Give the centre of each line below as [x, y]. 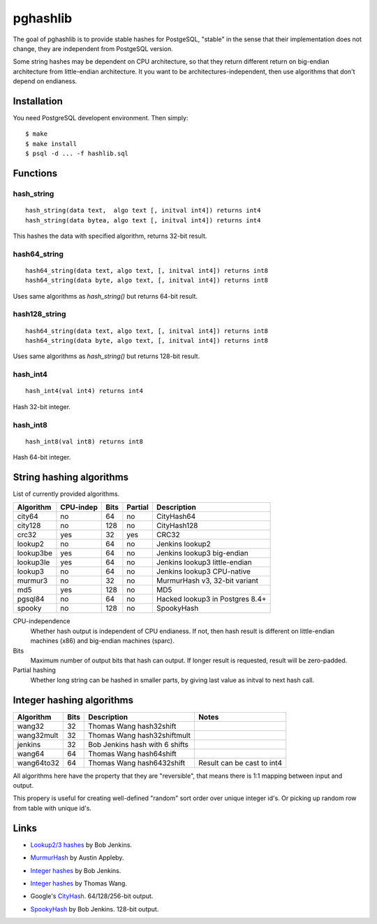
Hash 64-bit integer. [42, 457]
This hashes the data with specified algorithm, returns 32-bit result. [110, 236]
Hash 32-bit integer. [42, 406]
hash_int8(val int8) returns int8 [84, 441]
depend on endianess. [45, 81]
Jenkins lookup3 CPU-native [204, 571]
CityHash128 [177, 526]
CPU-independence [42, 621]
